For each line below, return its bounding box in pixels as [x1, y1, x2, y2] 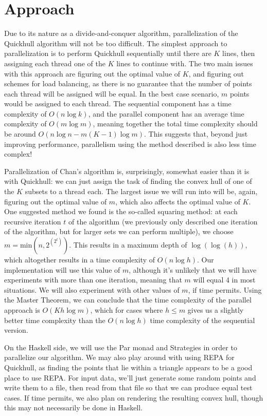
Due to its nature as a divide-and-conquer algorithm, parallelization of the [4, 28, 238, 39]
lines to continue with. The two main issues [116, 58, 253, 68]
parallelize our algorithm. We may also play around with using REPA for [4, 352, 235, 363]
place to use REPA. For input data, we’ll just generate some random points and [4, 372, 256, 383]
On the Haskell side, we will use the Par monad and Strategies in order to [4, 342, 237, 352]
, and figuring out [188, 68, 244, 79]
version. [4, 325, 28, 335]
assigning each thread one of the [4, 58, 105, 68]
